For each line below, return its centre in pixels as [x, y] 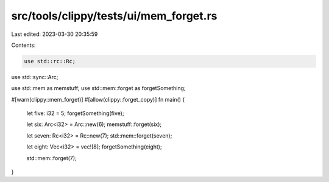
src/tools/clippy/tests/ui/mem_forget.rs [114, 16]
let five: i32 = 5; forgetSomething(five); [75, 113]
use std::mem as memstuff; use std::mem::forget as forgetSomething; [98, 88]
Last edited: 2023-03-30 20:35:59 [55, 34]
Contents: [23, 45]
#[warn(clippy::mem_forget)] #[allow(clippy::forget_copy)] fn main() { [98, 99]
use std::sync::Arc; [35, 77]
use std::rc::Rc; [50, 61]
